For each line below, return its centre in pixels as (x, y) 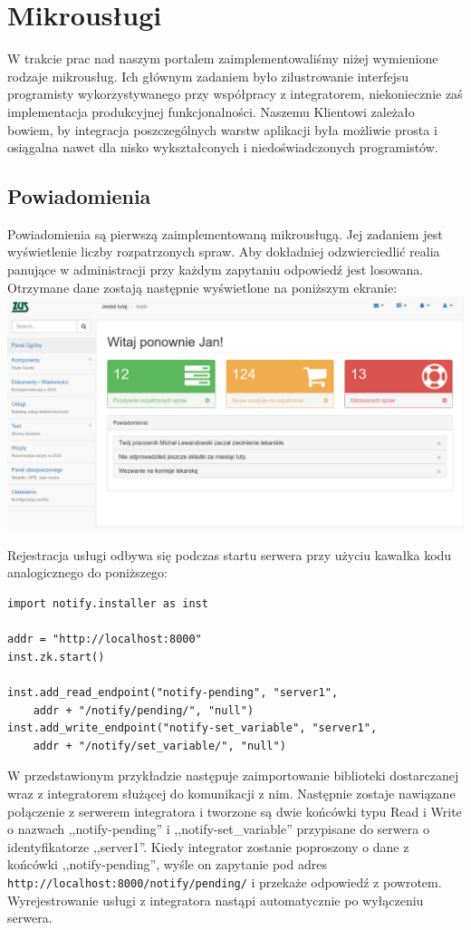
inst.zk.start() (56, 657)
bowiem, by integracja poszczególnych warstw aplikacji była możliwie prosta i (222, 129)
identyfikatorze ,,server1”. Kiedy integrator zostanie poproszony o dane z (208, 846)
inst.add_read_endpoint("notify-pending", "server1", (173, 692)
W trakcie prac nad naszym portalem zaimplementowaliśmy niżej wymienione (223, 58)
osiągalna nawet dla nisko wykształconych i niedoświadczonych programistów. (223, 147)
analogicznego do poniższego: (88, 572)
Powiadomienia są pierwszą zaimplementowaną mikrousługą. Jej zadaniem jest (225, 233)
